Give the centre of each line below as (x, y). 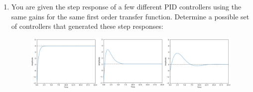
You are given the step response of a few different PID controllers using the (126, 6)
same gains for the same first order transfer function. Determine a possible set (130, 16)
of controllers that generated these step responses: (87, 26)
